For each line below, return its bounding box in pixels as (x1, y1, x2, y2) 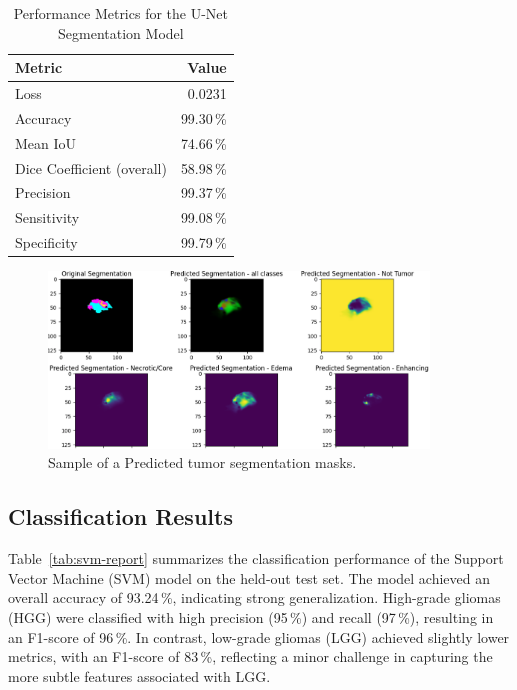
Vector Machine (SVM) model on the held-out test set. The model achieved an (8, 567, 490, 588)
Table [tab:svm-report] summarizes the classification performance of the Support (8, 548, 504, 569)
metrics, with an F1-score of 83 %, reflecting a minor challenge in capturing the (8, 646, 493, 667)
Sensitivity (15, 207, 80, 228)
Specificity (15, 232, 78, 253)
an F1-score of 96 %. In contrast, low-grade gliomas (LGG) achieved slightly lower (8, 626, 510, 647)
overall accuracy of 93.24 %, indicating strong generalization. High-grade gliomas (8, 587, 501, 608)
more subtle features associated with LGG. (8, 665, 271, 686)
